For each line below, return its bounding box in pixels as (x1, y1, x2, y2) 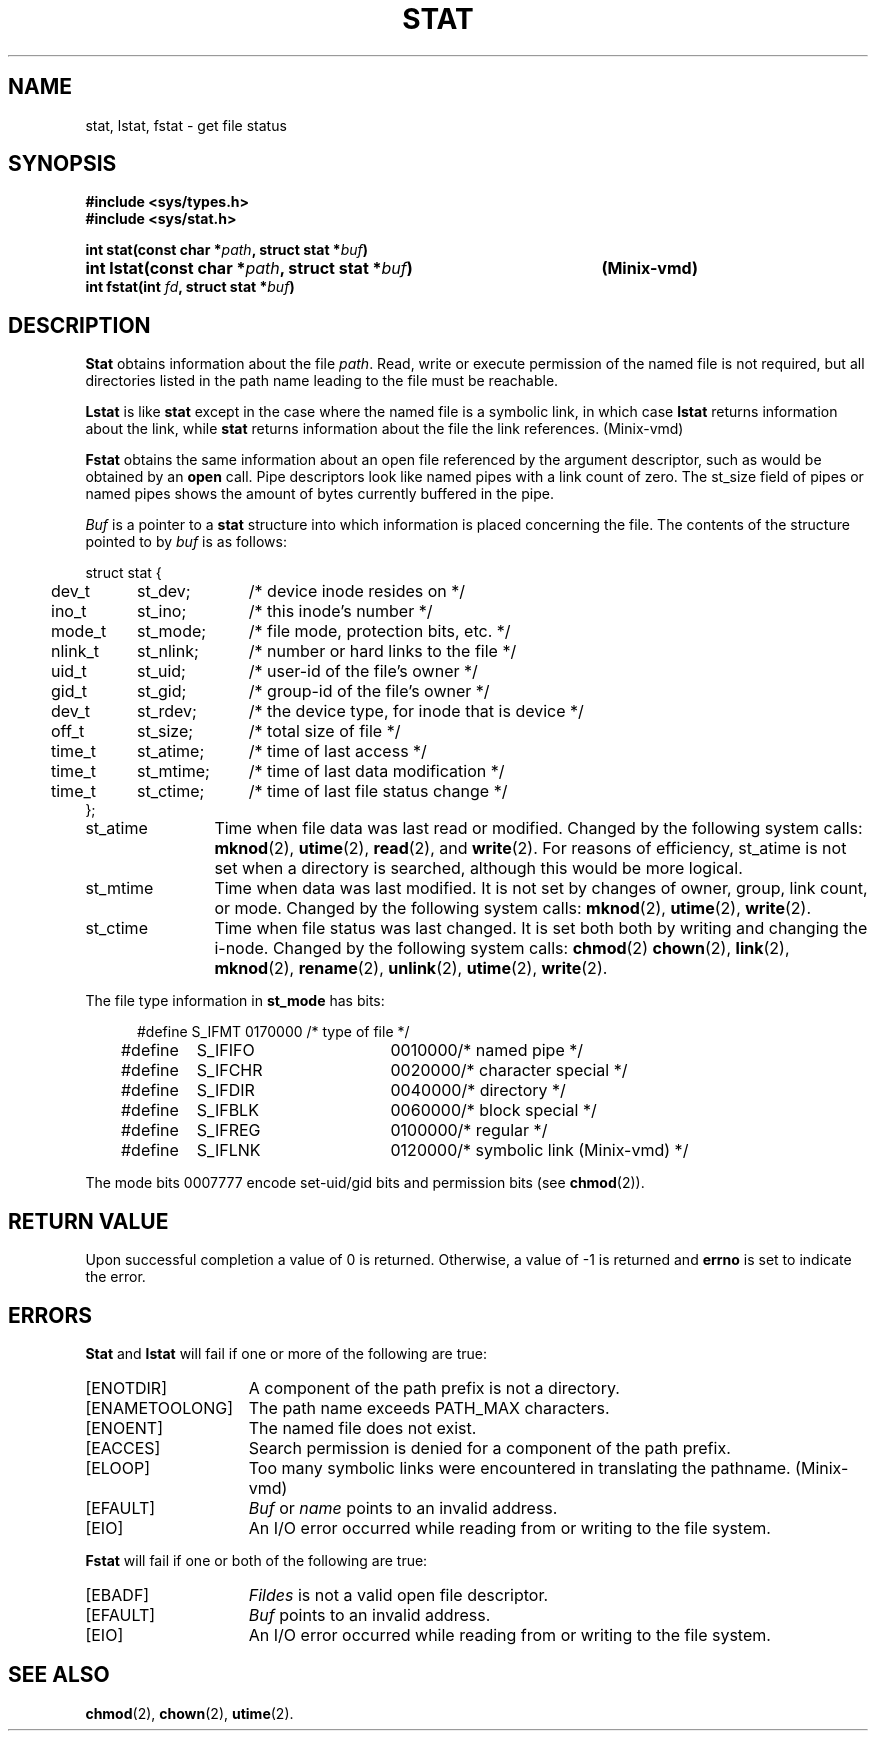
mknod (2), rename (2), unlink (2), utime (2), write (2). (214, 958, 608, 979)
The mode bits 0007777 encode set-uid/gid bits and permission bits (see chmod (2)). (85, 1174, 645, 1192)
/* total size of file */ (248, 721, 401, 742)
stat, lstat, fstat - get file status (85, 116, 287, 134)
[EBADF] (85, 1584, 150, 1605)
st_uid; (137, 661, 186, 682)
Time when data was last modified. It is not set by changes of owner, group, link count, (214, 878, 868, 899)
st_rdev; (137, 701, 197, 722)
